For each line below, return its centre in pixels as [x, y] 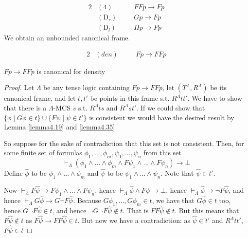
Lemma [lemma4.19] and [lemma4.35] [60, 127]
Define [13, 173]
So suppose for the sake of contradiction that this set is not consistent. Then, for [124, 143]
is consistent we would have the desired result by [162, 117]
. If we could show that [171, 107]
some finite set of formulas [43, 153]
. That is [136, 211]
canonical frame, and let [40, 98]
